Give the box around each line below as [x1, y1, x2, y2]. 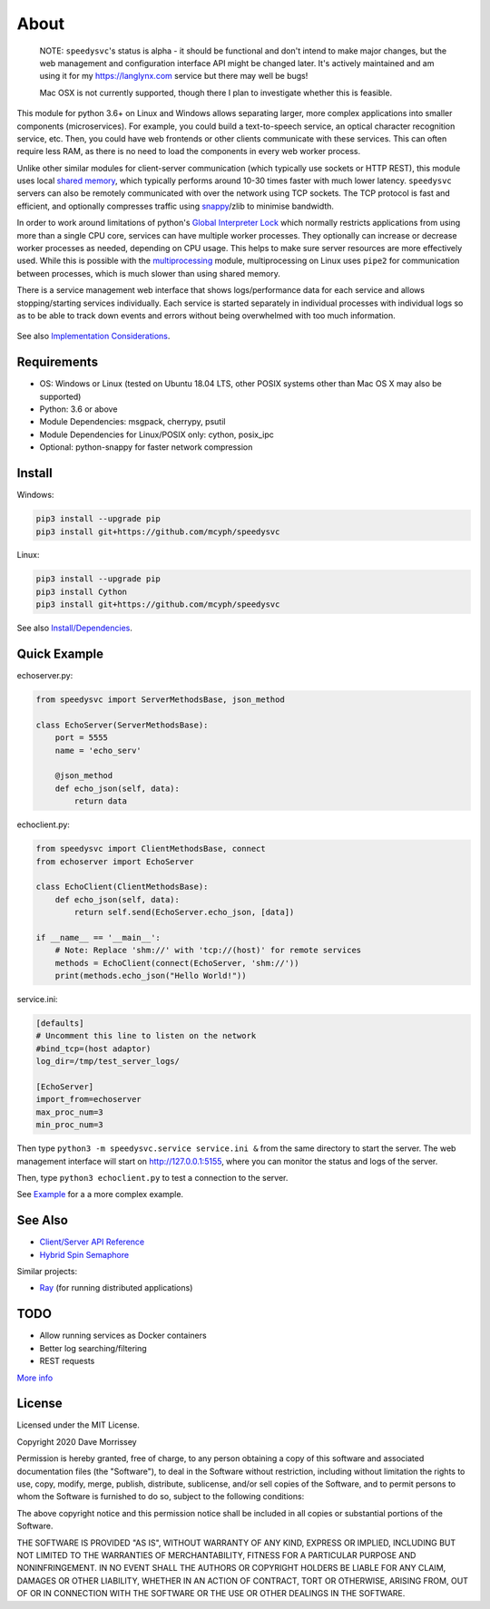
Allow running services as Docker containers [39, 1330, 208, 1341]
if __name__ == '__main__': [35, 932, 161, 942]
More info [16, 1372, 54, 1383]
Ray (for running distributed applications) [39, 1282, 193, 1293]
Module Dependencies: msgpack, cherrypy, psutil [39, 416, 226, 427]
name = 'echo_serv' [54, 745, 142, 756]
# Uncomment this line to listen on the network [35, 1030, 257, 1041]
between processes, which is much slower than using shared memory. [16, 268, 280, 278]
